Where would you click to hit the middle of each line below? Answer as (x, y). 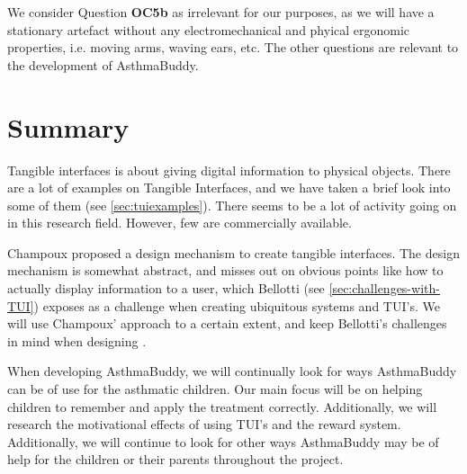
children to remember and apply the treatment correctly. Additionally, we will (222, 406)
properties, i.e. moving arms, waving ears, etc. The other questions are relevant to (233, 47)
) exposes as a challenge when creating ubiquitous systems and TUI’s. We (237, 305)
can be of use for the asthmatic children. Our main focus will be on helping (215, 389)
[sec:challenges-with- (384, 288)
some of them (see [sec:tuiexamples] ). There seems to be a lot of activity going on (232, 205)
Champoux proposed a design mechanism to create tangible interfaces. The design (233, 252)
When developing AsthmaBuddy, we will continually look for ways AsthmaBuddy (232, 371)
